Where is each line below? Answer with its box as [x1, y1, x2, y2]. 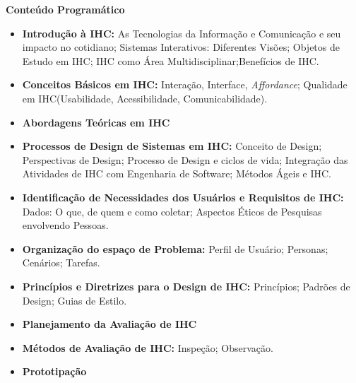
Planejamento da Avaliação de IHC [22, 317, 197, 331]
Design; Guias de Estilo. [22, 293, 127, 307]
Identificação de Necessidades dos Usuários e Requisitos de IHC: [22, 189, 344, 204]
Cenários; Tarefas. [22, 255, 100, 270]
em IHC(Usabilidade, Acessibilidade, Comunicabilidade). [22, 90, 268, 105]
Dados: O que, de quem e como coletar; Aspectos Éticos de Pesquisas [22, 204, 322, 218]
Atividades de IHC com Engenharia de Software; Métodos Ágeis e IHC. [22, 166, 331, 181]
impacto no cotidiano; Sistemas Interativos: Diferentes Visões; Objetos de [22, 40, 340, 54]
